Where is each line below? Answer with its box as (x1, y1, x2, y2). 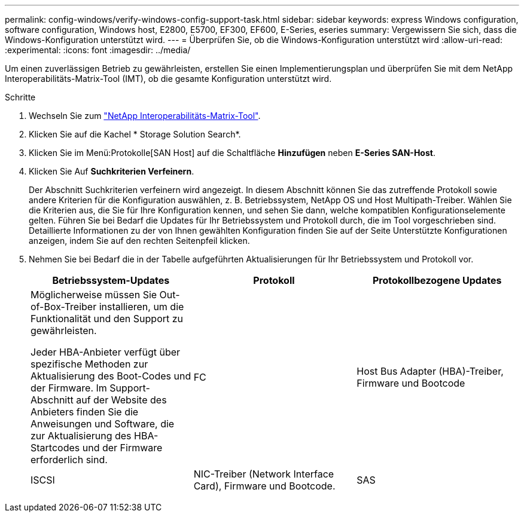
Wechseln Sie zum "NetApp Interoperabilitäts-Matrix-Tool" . (29, 111, 261, 121)
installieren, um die (99, 301, 184, 313)
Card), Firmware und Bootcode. (193, 480, 336, 492)
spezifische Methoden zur (31, 358, 148, 370)
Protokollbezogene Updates (372, 274, 502, 286)
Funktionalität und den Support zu (31, 313, 184, 325)
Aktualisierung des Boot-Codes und (31, 370, 191, 382)
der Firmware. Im (31, 382, 107, 394)
